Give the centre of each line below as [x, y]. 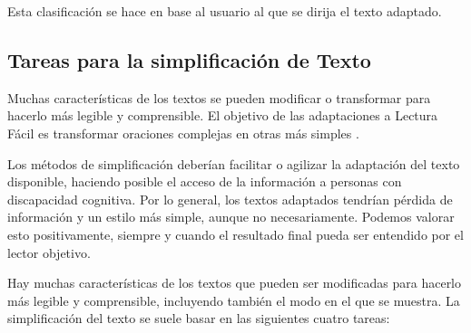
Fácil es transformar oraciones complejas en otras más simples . [183, 133]
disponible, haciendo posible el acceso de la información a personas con [205, 181]
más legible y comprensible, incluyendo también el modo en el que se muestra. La [234, 300]
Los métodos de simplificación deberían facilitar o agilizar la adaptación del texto [234, 163]
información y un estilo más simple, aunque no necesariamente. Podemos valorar [231, 217]
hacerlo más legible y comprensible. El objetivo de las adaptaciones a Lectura [223, 115]
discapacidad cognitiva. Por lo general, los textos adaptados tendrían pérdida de [230, 199]
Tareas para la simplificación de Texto [189, 59]
